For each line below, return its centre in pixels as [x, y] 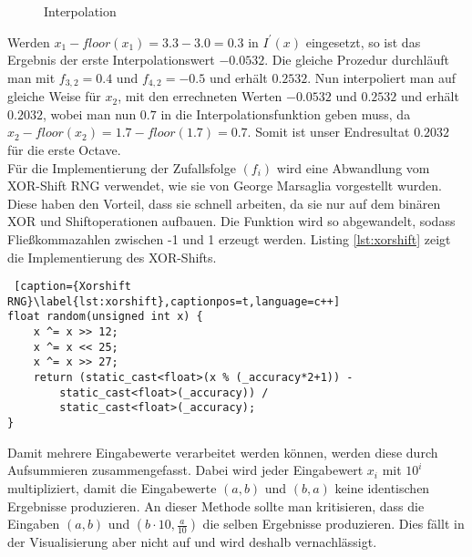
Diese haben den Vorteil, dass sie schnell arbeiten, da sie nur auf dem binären [224, 203]
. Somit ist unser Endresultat [328, 132]
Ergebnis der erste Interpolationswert [111, 60]
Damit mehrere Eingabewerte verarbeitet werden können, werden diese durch [223, 452]
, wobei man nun [89, 113]
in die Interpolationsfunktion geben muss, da [286, 113]
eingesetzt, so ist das [363, 41]
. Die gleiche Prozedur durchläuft [357, 60]
